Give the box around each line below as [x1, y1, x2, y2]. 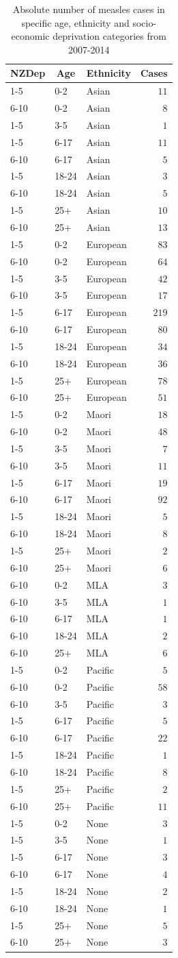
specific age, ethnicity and [21, 15, 130, 29]
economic [11, 29, 50, 43]
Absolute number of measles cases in [12, 2, 165, 16]
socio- [132, 15, 157, 29]
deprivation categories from [53, 29, 166, 43]
